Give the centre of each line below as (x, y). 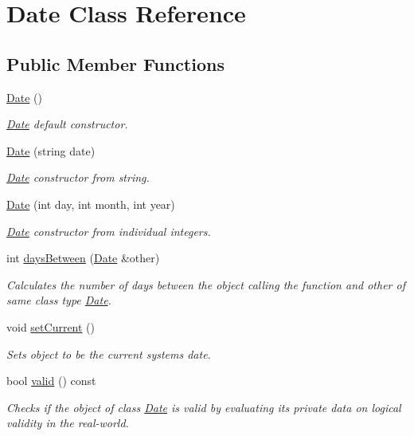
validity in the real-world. (68, 423)
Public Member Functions (115, 63)
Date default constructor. (67, 124)
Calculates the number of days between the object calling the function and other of (206, 284)
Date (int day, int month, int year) (91, 204)
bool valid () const (51, 381)
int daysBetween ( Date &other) (83, 258)
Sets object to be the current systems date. (109, 354)
